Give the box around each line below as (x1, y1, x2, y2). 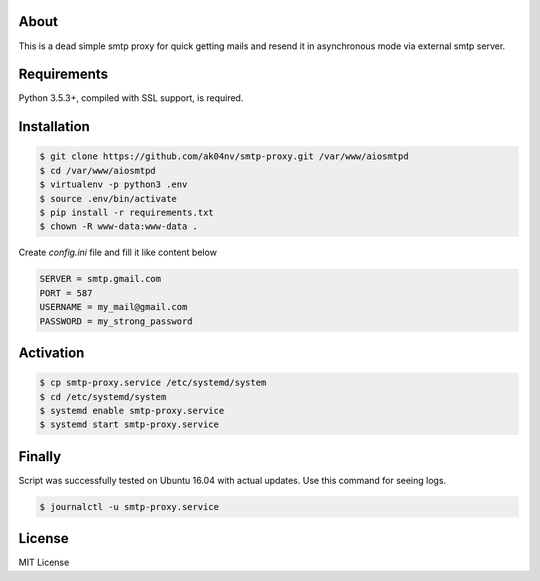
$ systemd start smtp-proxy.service (39, 419, 220, 430)
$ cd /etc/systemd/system (39, 391, 167, 402)
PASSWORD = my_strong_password (39, 315, 194, 327)
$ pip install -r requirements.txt (39, 206, 214, 218)
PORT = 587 (39, 287, 93, 299)
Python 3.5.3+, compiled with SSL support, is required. (18, 92, 244, 104)
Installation (18, 118, 90, 135)
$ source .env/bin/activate (39, 193, 177, 204)
